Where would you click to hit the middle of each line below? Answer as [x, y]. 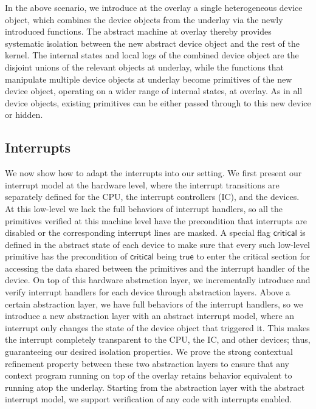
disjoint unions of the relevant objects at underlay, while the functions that [144, 67]
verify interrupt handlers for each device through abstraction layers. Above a [148, 292]
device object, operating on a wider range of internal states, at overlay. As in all [154, 91]
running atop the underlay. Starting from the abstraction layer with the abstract [155, 387]
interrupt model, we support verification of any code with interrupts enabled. [149, 399]
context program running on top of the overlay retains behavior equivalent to [149, 375]
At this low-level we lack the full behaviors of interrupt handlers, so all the [144, 208]
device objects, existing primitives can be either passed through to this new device [158, 102]
